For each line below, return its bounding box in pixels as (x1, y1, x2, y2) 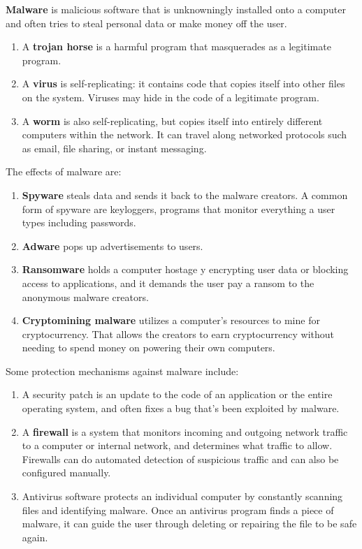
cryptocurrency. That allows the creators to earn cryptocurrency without (22, 326, 334, 341)
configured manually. (22, 465, 111, 480)
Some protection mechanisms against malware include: (6, 363, 239, 378)
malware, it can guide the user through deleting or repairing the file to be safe (22, 516, 357, 531)
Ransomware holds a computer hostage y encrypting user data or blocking (22, 262, 349, 277)
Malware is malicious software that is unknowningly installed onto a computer (6, 2, 346, 16)
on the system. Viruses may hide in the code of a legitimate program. (22, 89, 319, 104)
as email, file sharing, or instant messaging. (22, 140, 207, 155)
